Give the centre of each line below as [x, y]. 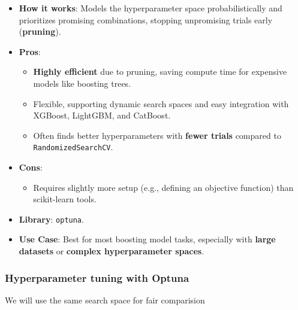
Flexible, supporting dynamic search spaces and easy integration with [161, 103]
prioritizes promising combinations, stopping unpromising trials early [146, 19]
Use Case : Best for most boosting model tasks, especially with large [147, 239]
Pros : [30, 51]
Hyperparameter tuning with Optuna [97, 277]
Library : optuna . [51, 219]
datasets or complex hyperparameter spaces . [112, 251]
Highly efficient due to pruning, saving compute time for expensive [160, 72]
